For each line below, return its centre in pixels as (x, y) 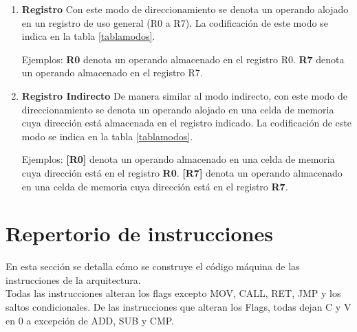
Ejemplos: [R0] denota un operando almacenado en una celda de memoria (178, 159)
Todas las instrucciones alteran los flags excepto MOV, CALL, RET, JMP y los (173, 293)
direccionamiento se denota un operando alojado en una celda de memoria (178, 109)
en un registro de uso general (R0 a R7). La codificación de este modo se (175, 22)
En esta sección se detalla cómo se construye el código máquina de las (153, 266)
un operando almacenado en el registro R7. (112, 73)
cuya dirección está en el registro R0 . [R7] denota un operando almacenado (182, 172)
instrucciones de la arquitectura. (73, 279)
